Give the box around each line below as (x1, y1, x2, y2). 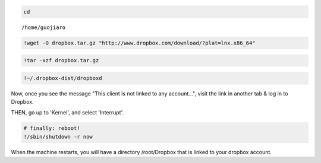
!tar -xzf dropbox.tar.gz (23, 57, 99, 64)
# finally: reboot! (23, 125, 80, 132)
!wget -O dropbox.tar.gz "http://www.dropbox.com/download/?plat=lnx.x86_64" (23, 39, 256, 46)
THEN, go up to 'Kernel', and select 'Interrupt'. (11, 109, 124, 116)
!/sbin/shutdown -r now (23, 133, 93, 140)
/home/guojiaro (21, 24, 66, 31)
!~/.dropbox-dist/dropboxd (23, 75, 102, 81)
